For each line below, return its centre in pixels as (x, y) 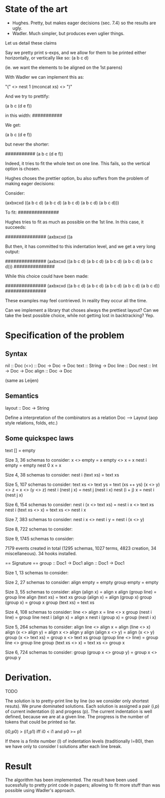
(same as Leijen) (22, 380)
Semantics (22, 396)
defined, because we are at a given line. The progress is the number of (77, 716)
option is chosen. (23, 168)
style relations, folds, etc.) (32, 423)
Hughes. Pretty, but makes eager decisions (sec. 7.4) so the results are (84, 23)
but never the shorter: (27, 144)
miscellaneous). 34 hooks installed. (41, 553)
